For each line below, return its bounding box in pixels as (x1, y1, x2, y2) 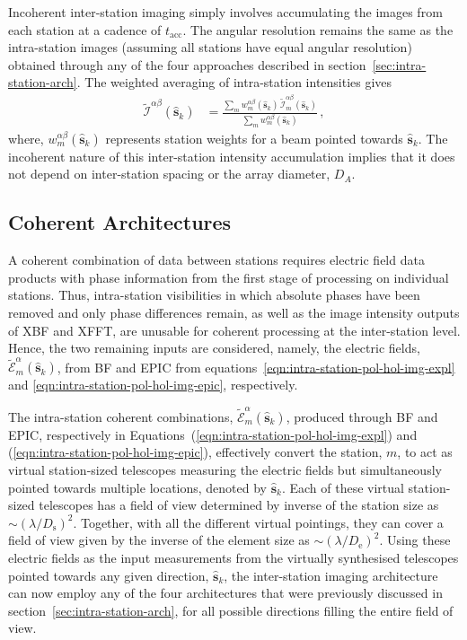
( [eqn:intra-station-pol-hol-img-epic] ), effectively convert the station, (8, 443, 383, 461)
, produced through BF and (286, 407, 438, 425)
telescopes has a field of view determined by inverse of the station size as (39, 495, 439, 514)
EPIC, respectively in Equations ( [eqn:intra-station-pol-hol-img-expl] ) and (8, 425, 418, 443)
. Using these (379, 530, 451, 549)
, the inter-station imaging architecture (224, 565, 438, 584)
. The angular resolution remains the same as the (182, 20, 454, 39)
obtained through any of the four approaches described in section (8, 55, 366, 74)
